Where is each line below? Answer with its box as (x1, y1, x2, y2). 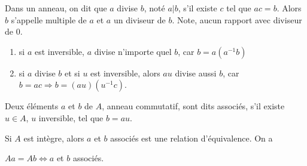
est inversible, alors (90, 66, 160, 79)
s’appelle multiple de (11, 13, 87, 26)
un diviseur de (113, 13, 166, 26)
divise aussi (175, 66, 217, 79)
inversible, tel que (38, 111, 104, 124)
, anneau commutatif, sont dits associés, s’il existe (102, 100, 285, 112)
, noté (144, 2, 165, 14)
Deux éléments (5, 100, 59, 112)
